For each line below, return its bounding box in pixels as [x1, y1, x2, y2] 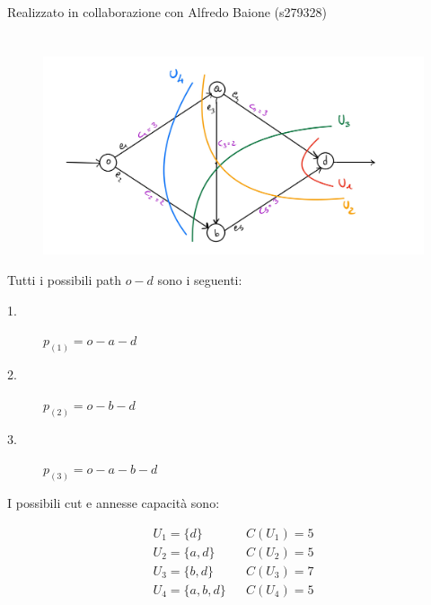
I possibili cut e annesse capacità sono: [7, 494, 220, 512]
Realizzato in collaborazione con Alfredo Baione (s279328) [7, 3, 327, 21]
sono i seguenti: [157, 271, 242, 289]
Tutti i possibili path [7, 271, 121, 289]
